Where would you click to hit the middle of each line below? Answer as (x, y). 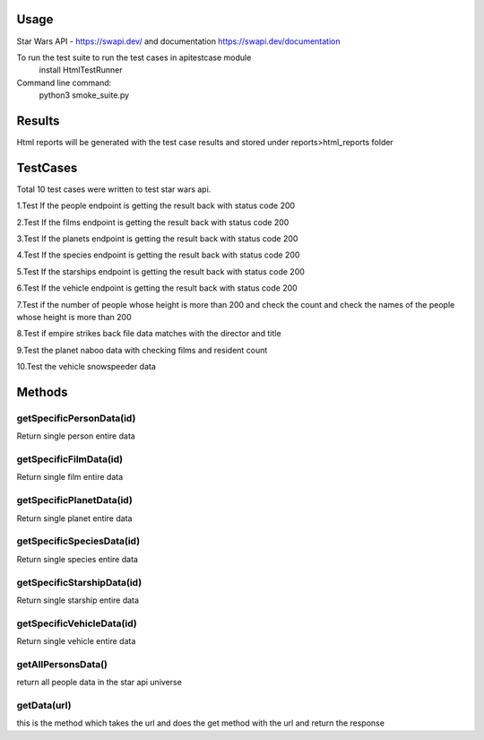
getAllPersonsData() (62, 664)
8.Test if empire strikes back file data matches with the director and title (149, 334)
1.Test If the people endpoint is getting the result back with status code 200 (156, 205)
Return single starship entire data (78, 600)
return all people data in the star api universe (99, 683)
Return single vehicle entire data (76, 641)
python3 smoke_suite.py (84, 95)
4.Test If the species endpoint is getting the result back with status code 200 (158, 255)
